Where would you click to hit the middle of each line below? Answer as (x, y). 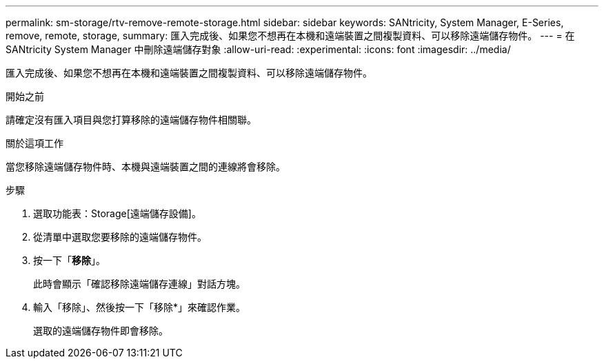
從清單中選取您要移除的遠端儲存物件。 (120, 237)
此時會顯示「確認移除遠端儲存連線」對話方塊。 (139, 284)
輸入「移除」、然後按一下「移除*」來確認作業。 (140, 307)
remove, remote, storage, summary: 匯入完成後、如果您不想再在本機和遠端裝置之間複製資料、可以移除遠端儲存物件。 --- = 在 (290, 36)
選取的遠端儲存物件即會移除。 (101, 331)
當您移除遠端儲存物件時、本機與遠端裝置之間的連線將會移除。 (145, 166)
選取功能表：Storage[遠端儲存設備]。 (117, 213)
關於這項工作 (34, 143)
